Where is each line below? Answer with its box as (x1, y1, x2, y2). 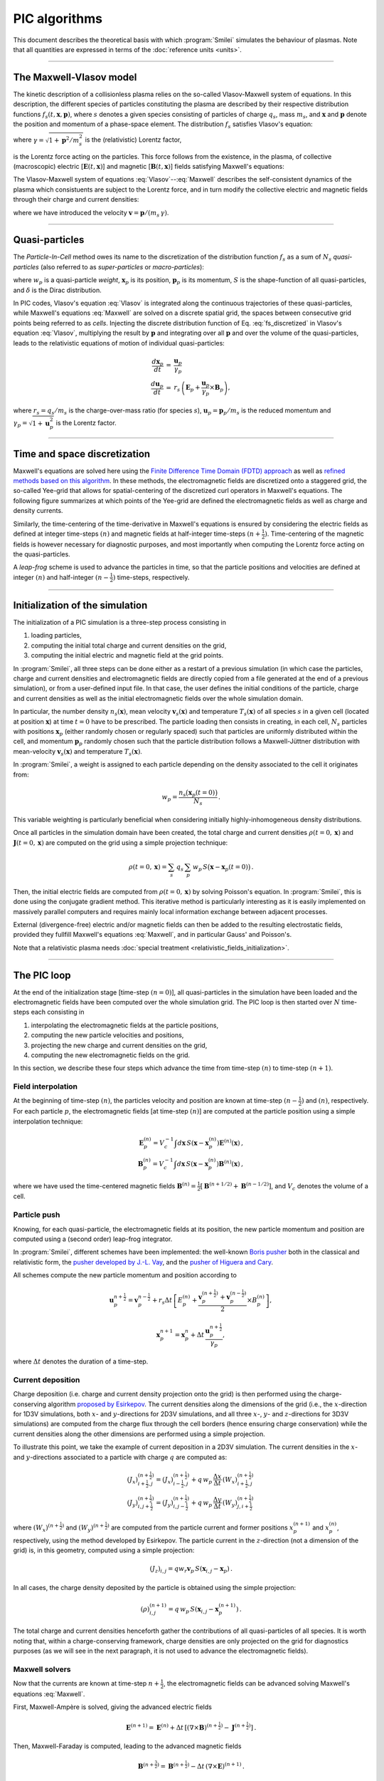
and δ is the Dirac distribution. (13, 286, 102, 294)
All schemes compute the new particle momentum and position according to (13, 1271, 238, 1279)
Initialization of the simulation (13, 599, 148, 611)
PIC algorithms (13, 11, 103, 26)
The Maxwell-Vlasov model (13, 71, 137, 83)
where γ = (13, 135, 44, 144)
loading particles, (31, 631, 82, 640)
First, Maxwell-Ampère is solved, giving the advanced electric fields (13, 1703, 213, 1711)
